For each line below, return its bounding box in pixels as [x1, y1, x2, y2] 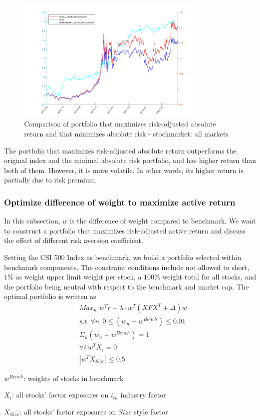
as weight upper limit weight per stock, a [16, 271, 142, 282]
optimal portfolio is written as [4, 291, 96, 301]
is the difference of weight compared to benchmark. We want [70, 215, 256, 226]
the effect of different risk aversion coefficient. [4, 235, 143, 245]
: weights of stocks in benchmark [23, 372, 124, 383]
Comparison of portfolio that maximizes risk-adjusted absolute [24, 118, 216, 129]
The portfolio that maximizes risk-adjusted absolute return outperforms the [4, 145, 236, 155]
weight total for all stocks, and [162, 271, 256, 282]
